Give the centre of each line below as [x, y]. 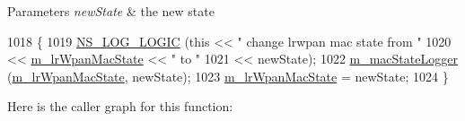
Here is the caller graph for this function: [120, 106]
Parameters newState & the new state [111, 11]
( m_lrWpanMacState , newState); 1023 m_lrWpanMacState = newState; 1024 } [228, 76]
